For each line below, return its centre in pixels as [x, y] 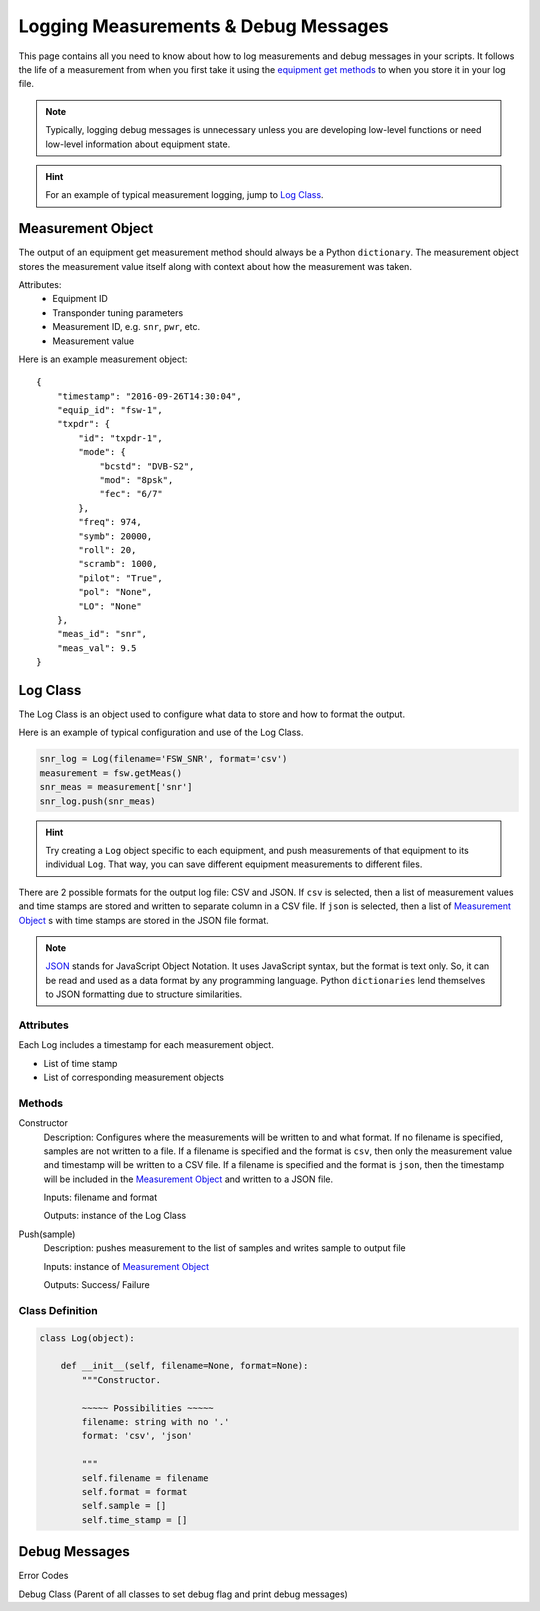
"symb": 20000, [115, 536]
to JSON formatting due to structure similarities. [144, 994]
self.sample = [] [124, 1506]
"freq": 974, [110, 522]
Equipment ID [80, 299]
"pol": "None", [115, 592]
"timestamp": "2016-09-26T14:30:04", [149, 396]
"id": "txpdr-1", [121, 438]
